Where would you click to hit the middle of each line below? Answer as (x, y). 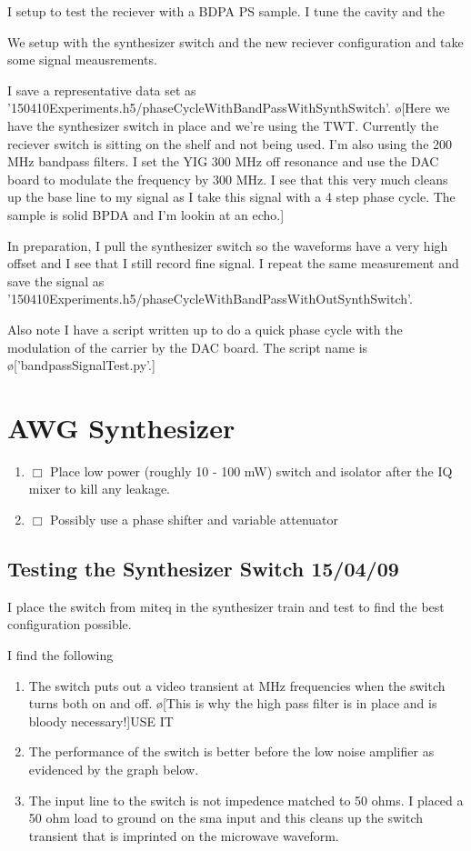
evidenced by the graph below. (114, 769)
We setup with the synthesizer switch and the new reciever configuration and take (235, 41)
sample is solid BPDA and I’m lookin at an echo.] (146, 214)
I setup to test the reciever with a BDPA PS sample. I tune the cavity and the (226, 11)
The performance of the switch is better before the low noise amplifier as (231, 751)
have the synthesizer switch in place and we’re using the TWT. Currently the (223, 125)
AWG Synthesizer (121, 427)
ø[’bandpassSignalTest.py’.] (81, 365)
